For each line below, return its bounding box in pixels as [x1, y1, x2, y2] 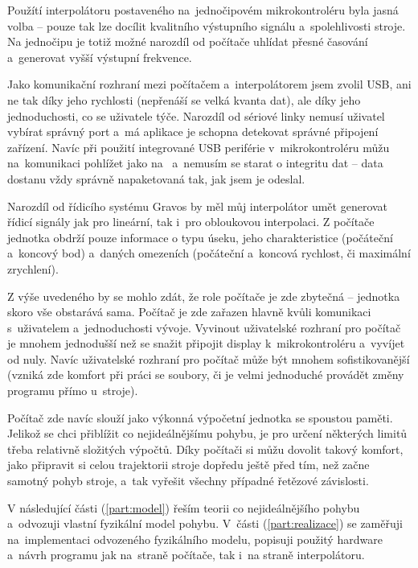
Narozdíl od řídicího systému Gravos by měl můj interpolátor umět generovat [7, 197, 388, 214]
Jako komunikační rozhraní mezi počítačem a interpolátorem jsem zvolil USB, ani [7, 76, 412, 93]
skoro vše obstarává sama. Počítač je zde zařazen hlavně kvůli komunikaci [7, 303, 371, 320]
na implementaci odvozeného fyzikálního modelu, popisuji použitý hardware [7, 530, 383, 547]
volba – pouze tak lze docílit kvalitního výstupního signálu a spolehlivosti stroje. [7, 17, 406, 34]
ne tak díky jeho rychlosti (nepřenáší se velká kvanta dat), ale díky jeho [7, 91, 361, 108]
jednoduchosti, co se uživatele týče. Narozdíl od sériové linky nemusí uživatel [7, 107, 385, 124]
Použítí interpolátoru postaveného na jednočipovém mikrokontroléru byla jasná [7, 2, 399, 18]
